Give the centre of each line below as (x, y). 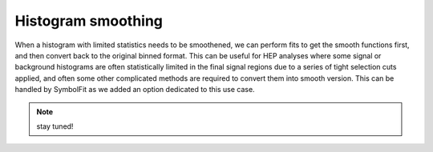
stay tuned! (55, 126)
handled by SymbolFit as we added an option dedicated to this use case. (135, 90)
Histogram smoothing (89, 21)
